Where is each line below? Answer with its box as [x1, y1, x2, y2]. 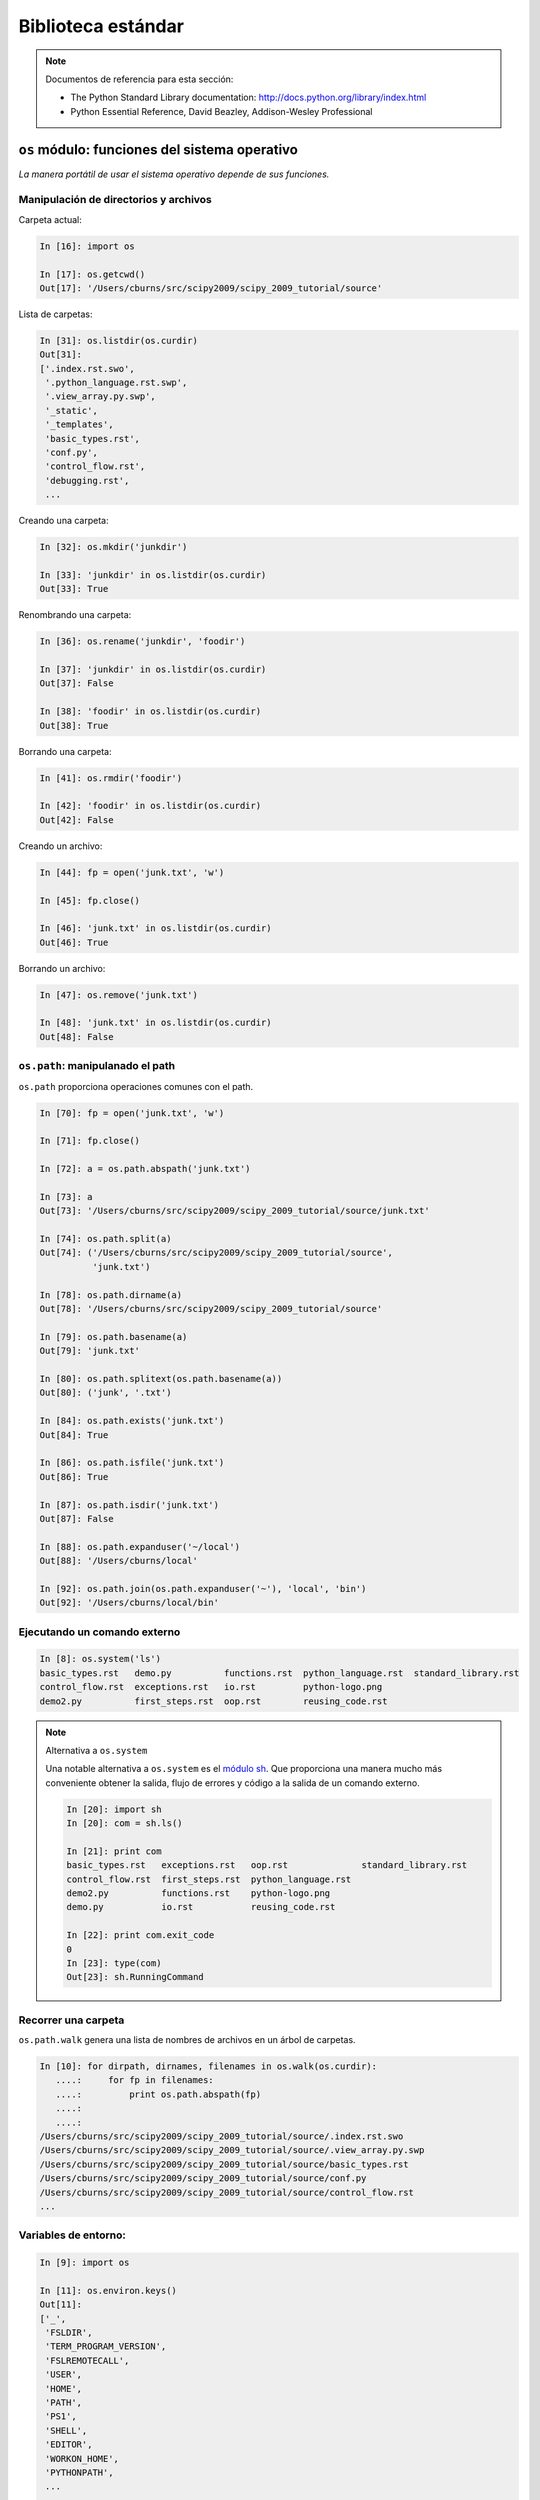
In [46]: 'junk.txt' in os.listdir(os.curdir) [39, 923, 272, 934]
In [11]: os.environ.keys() [39, 2285, 177, 2296]
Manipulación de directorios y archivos [18, 193, 212, 207]
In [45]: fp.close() [39, 895, 140, 906]
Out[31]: [39, 349, 83, 360]
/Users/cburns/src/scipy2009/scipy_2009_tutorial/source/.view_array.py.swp [39, 2145, 425, 2156]
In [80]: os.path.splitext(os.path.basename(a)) [39, 1373, 283, 1384]
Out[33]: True [39, 583, 109, 595]
